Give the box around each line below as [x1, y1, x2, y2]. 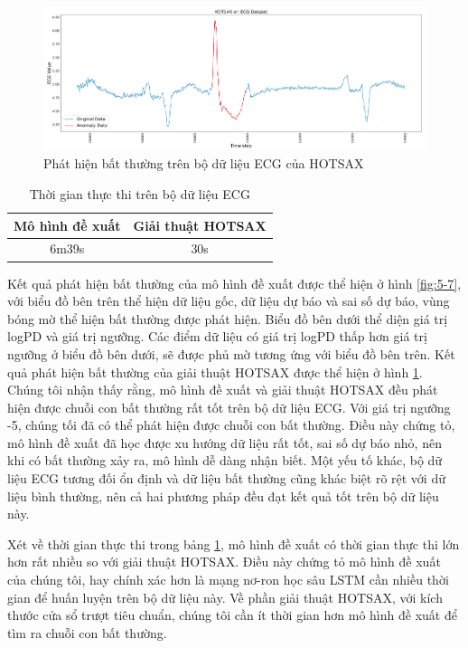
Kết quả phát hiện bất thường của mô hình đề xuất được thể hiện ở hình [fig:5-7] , [7, 273, 462, 292]
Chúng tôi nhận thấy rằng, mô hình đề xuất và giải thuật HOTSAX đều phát [7, 380, 438, 399]
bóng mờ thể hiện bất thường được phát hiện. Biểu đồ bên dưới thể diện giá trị [7, 309, 448, 328]
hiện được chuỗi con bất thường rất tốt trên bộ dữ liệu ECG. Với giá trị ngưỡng [7, 397, 451, 416]
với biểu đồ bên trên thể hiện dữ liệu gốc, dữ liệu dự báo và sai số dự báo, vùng [7, 291, 450, 310]
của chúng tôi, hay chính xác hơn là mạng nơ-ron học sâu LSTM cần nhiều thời [7, 570, 449, 589]
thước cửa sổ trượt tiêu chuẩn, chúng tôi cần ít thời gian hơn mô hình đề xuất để [7, 605, 457, 624]
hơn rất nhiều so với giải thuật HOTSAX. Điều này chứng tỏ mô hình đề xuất [7, 552, 441, 571]
